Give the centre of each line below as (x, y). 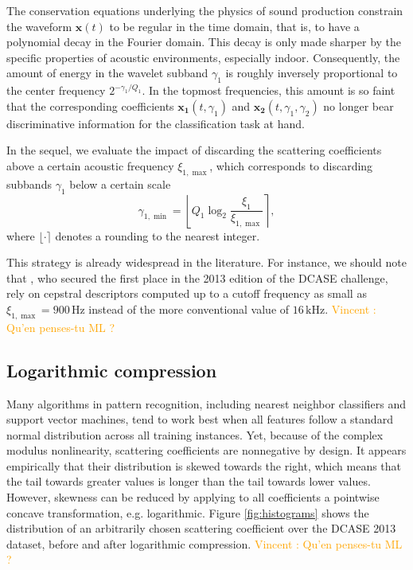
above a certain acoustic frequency (90, 165)
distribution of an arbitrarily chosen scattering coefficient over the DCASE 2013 (201, 528)
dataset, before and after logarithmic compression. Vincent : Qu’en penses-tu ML (205, 543)
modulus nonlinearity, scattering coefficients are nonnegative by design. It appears (206, 450)
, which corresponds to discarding (291, 165)
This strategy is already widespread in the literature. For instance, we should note (206, 262)
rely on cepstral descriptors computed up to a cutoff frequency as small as (187, 293)
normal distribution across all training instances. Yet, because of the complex (195, 434)
